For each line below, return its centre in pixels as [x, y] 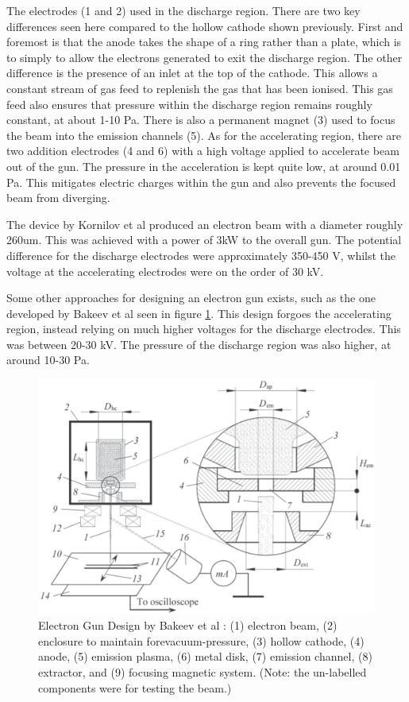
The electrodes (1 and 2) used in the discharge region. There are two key [183, 10]
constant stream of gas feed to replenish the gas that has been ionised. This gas [200, 88]
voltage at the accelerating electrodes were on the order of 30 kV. [165, 271]
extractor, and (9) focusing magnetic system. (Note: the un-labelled [203, 672]
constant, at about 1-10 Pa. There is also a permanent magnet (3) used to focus [201, 120]
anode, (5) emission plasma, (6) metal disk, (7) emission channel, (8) [205, 656]
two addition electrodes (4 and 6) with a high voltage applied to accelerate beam [203, 151]
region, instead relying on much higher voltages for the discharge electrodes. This [204, 329]
